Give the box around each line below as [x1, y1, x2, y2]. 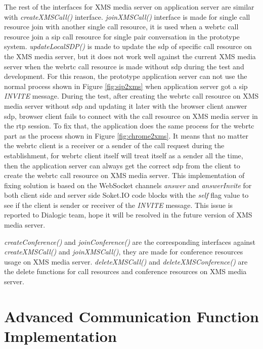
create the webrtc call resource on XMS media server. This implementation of [4, 170, 245, 181]
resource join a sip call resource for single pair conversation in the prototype [4, 31, 240, 41]
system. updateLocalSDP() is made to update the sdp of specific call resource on [4, 41, 252, 52]
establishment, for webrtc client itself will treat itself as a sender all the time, [4, 150, 243, 160]
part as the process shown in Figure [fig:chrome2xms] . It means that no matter [4, 130, 249, 141]
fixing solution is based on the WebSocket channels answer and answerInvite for [4, 180, 252, 190]
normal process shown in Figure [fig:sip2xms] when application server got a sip [4, 80, 248, 91]
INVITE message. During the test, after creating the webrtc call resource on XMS [4, 91, 259, 101]
